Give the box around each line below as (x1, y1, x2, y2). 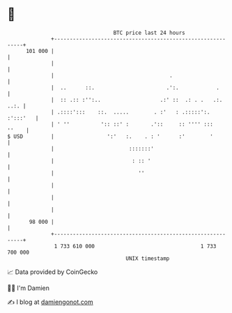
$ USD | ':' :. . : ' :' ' (7, 132, 214, 140)
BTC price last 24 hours (113, 29, 186, 36)
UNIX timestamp (125, 254, 170, 262)
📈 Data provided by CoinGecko (7, 268, 98, 276)
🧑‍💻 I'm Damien (7, 284, 50, 292)
